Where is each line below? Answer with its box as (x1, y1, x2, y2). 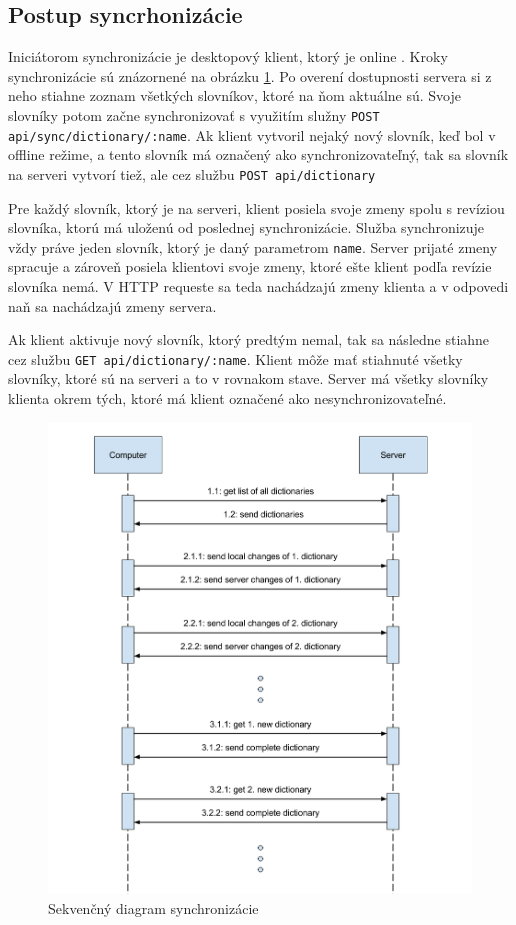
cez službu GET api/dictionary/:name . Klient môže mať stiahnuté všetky (8, 348, 463, 369)
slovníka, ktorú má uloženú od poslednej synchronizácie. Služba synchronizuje (8, 217, 485, 238)
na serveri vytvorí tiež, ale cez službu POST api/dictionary (8, 163, 376, 184)
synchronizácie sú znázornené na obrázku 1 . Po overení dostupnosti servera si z (8, 65, 492, 86)
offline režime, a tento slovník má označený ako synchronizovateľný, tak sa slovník (8, 144, 509, 165)
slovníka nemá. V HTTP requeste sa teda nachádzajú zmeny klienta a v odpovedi (8, 275, 509, 296)
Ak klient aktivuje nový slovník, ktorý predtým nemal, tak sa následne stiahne (8, 329, 490, 350)
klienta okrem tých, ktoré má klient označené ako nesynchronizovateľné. (8, 388, 447, 409)
